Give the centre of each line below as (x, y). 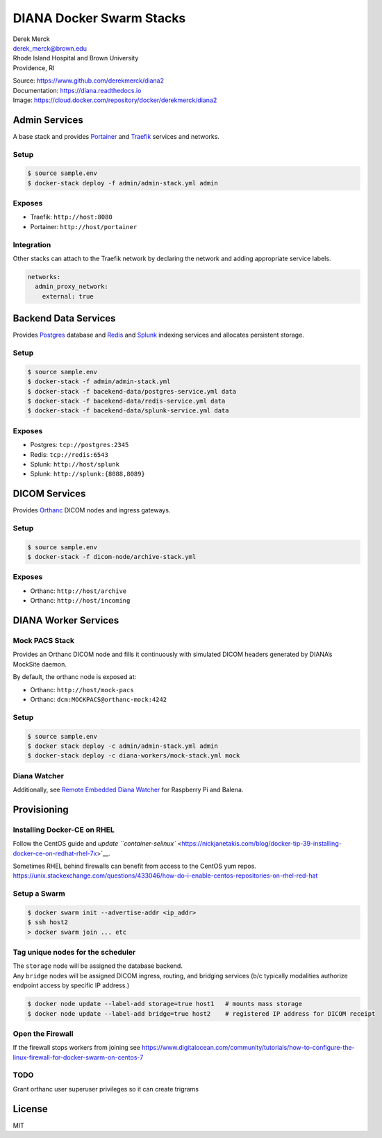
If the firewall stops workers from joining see (76, 1048)
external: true (68, 296)
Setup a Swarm (39, 894)
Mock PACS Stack (44, 641)
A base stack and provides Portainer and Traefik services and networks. (116, 136)
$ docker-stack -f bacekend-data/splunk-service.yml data (128, 411)
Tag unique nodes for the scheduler (74, 953)
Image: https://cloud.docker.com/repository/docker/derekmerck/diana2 (115, 100)
